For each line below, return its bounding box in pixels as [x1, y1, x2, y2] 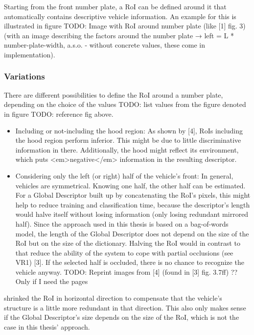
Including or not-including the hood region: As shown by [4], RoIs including [15, 125, 243, 135]
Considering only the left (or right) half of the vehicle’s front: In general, [15, 170, 233, 180]
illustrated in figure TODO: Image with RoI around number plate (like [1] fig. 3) [4, 21, 246, 31]
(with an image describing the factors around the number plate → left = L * [4, 30, 234, 40]
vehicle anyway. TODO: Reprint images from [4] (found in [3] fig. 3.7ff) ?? [15, 266, 238, 277]
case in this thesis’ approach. [4, 321, 90, 332]
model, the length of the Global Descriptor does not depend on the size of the [15, 228, 249, 238]
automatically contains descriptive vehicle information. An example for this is [4, 11, 236, 21]
